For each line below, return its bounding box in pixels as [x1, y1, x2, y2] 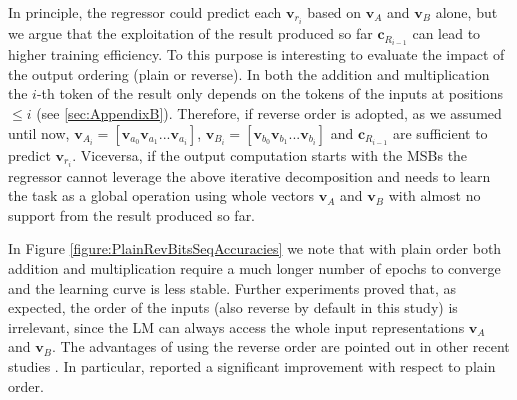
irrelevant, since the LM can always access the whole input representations [8, 316, 465, 337]
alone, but [435, 2, 498, 22]
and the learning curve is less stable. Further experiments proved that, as [8, 277, 457, 298]
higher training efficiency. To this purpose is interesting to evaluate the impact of [8, 44, 505, 65]
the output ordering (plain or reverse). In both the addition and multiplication [8, 63, 490, 84]
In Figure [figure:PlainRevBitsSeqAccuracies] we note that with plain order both [8, 238, 502, 259]
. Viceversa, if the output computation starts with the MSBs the [72, 144, 468, 165]
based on [307, 2, 362, 22]
